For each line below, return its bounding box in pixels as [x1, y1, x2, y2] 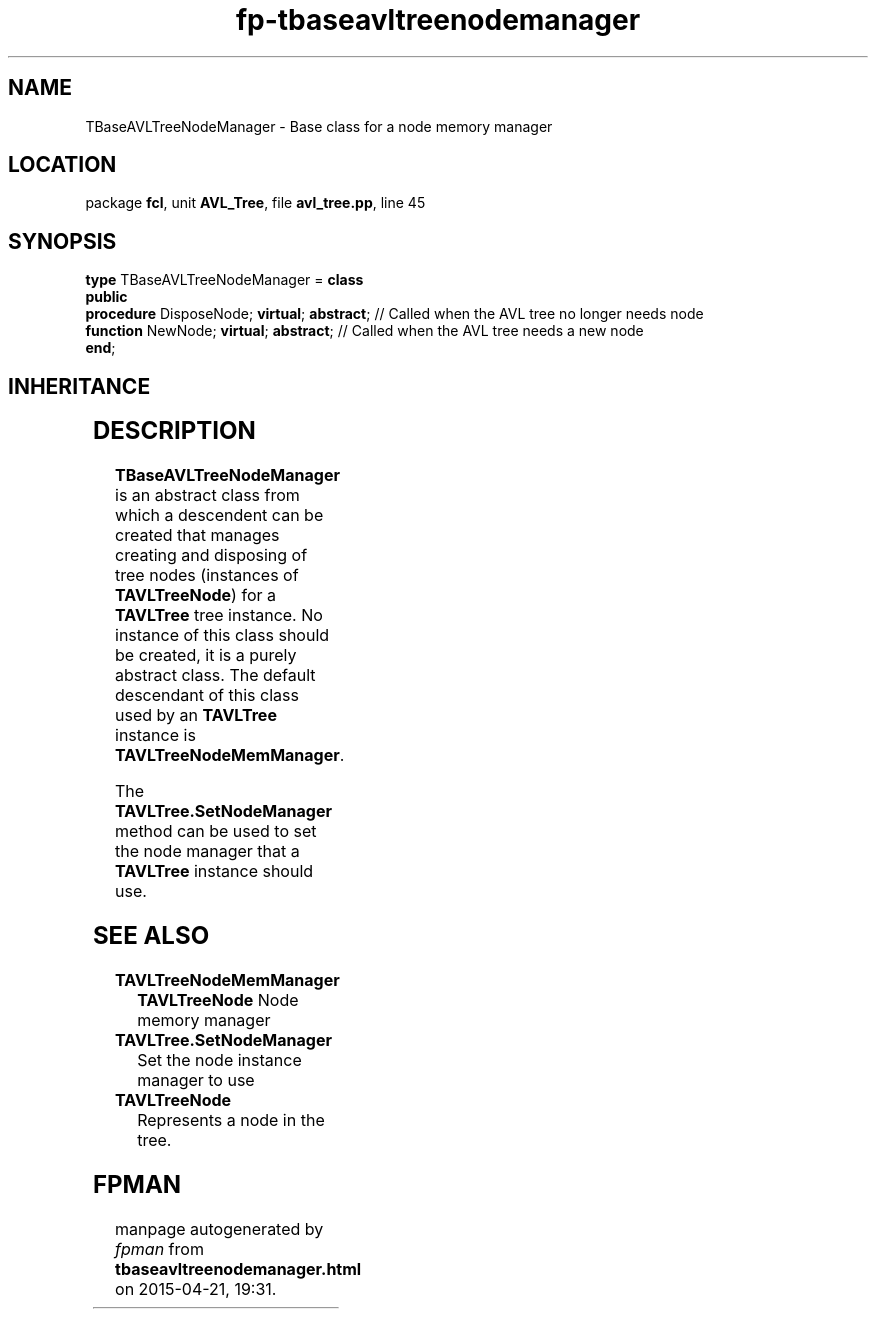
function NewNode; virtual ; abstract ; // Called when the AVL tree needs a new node [85, 322, 644, 340]
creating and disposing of [115, 545, 308, 566]
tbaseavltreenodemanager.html [115, 1258, 362, 1279]
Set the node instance [137, 1049, 302, 1070]
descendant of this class [115, 685, 299, 706]
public [85, 288, 128, 306]
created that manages [115, 525, 280, 546]
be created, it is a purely [115, 645, 297, 666]
